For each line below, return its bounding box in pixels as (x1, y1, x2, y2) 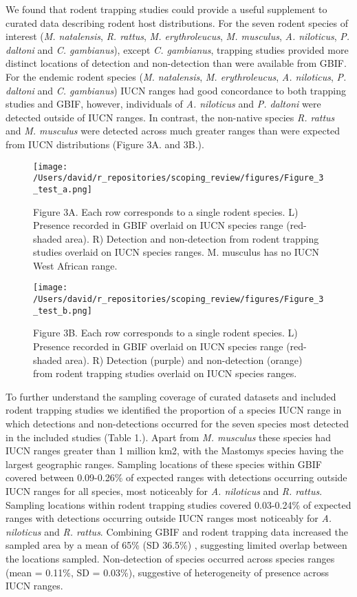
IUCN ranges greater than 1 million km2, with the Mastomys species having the (6, 443, 344, 458)
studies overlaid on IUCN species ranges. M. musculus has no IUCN (33, 245, 319, 259)
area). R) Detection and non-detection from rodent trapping (65, 231, 319, 245)
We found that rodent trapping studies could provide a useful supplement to (6, 2, 327, 16)
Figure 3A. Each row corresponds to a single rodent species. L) (33, 204, 299, 219)
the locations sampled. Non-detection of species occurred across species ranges (6, 551, 335, 565)
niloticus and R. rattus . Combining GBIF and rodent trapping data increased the (6, 524, 348, 538)
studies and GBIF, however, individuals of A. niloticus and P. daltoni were (6, 97, 321, 111)
